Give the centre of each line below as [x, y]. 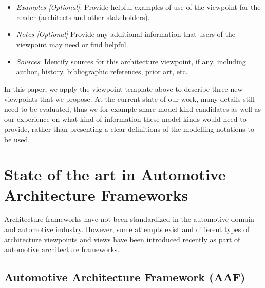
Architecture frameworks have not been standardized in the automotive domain [129, 219]
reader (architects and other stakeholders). [83, 17]
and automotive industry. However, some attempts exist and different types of [127, 229]
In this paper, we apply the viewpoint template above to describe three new [124, 89]
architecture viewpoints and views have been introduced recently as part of [122, 239]
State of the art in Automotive [115, 174]
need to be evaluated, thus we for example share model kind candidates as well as [133, 109]
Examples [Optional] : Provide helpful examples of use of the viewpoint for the [138, 7]
